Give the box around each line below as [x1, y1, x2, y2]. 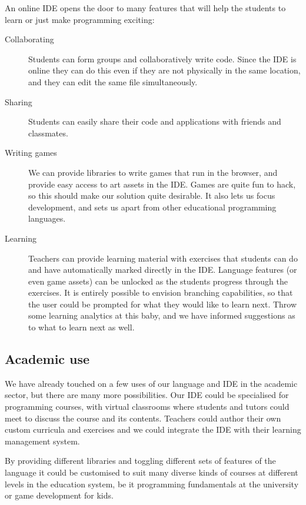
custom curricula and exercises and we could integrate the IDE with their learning [5, 423, 301, 436]
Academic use [5, 350, 90, 368]
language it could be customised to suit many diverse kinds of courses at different [5, 466, 298, 479]
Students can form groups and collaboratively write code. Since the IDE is [28, 52, 297, 65]
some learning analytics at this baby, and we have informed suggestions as [28, 309, 295, 322]
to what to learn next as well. [28, 321, 135, 333]
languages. [28, 212, 66, 225]
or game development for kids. [5, 489, 114, 501]
